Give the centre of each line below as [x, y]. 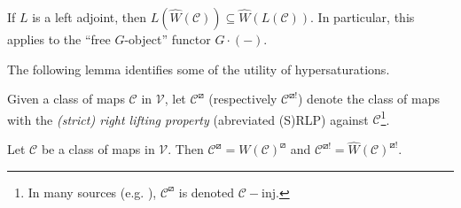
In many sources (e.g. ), [92, 192]
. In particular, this [363, 17]
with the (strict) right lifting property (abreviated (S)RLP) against [188, 119]
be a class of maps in [98, 149]
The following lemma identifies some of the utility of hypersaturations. [199, 69]
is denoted [207, 192]
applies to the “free [59, 39]
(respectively [243, 99]
